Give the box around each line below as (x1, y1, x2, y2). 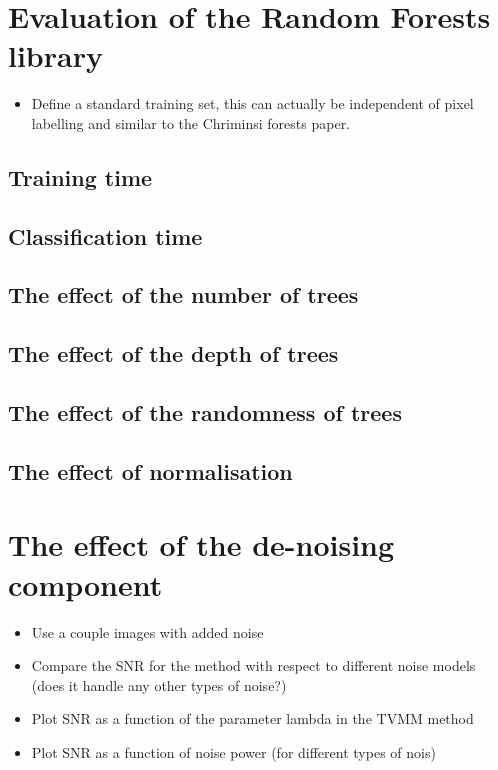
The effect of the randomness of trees (8, 397, 402, 428)
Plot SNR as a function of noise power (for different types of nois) (31, 741, 436, 762)
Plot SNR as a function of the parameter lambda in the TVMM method (31, 708, 474, 729)
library (8, 35, 103, 76)
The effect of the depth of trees (8, 338, 339, 369)
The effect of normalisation (8, 455, 293, 486)
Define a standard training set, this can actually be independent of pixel (31, 93, 474, 114)
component (8, 563, 163, 604)
